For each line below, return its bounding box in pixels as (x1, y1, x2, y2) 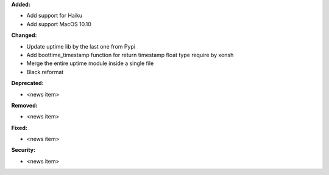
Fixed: (11, 124, 27, 131)
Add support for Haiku (26, 12, 82, 19)
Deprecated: (11, 80, 44, 87)
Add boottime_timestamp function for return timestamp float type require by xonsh (26, 51, 234, 58)
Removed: (11, 101, 38, 109)
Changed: (11, 32, 37, 39)
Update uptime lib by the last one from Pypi (26, 43, 136, 50)
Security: (11, 146, 36, 154)
